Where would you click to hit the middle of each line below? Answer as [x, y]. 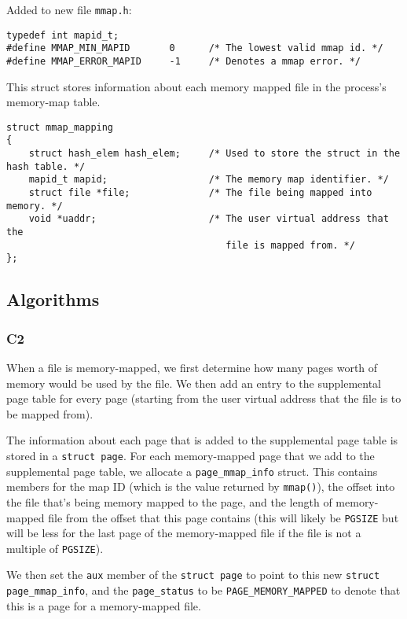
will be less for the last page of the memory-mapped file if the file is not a [184, 533]
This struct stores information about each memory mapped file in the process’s [196, 86]
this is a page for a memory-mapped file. [104, 605]
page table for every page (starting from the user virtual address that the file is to [204, 398]
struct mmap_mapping [60, 127]
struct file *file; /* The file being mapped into [200, 193]
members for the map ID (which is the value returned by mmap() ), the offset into [201, 486]
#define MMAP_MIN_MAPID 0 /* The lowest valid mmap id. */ [195, 48]
